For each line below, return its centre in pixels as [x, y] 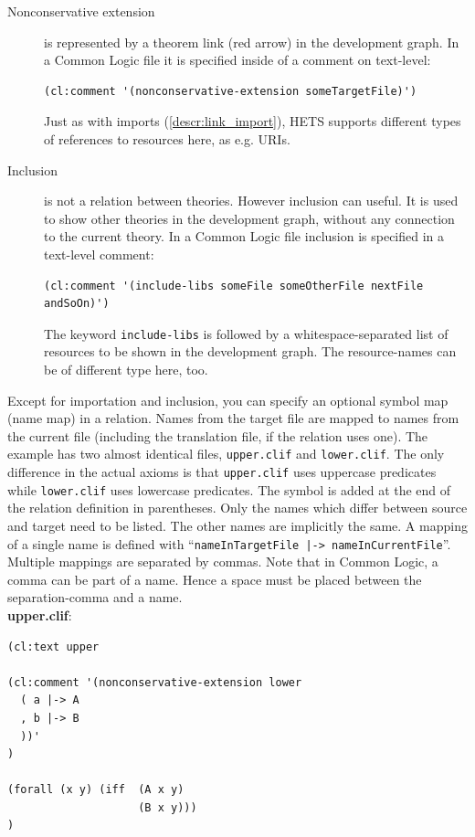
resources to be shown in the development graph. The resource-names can [250, 351]
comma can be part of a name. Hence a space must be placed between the [215, 579]
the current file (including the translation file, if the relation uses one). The [218, 435]
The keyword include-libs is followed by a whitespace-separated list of [246, 333]
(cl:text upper [53, 646]
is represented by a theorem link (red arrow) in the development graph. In [252, 42]
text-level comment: [99, 254]
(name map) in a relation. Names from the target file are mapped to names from [233, 418]
